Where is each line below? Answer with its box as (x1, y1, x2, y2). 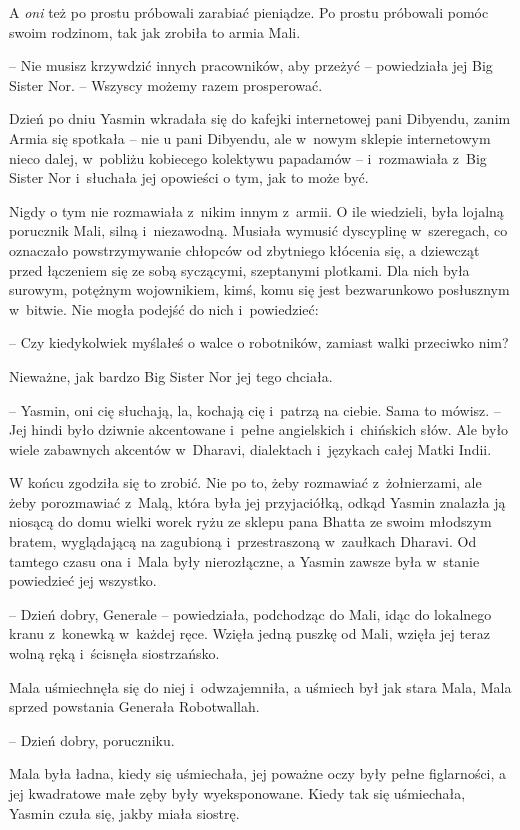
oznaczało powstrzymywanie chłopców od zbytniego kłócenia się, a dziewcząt (9, 239, 480, 260)
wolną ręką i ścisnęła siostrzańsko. (9, 643, 220, 664)
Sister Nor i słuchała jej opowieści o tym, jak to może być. (9, 167, 369, 188)
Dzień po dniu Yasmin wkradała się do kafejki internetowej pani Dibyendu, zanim (9, 108, 511, 129)
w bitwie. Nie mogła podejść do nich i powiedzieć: (9, 298, 319, 319)
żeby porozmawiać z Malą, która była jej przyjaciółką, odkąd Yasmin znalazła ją (9, 491, 506, 512)
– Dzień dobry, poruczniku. (9, 729, 175, 750)
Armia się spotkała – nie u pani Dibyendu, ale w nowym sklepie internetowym (9, 127, 491, 148)
